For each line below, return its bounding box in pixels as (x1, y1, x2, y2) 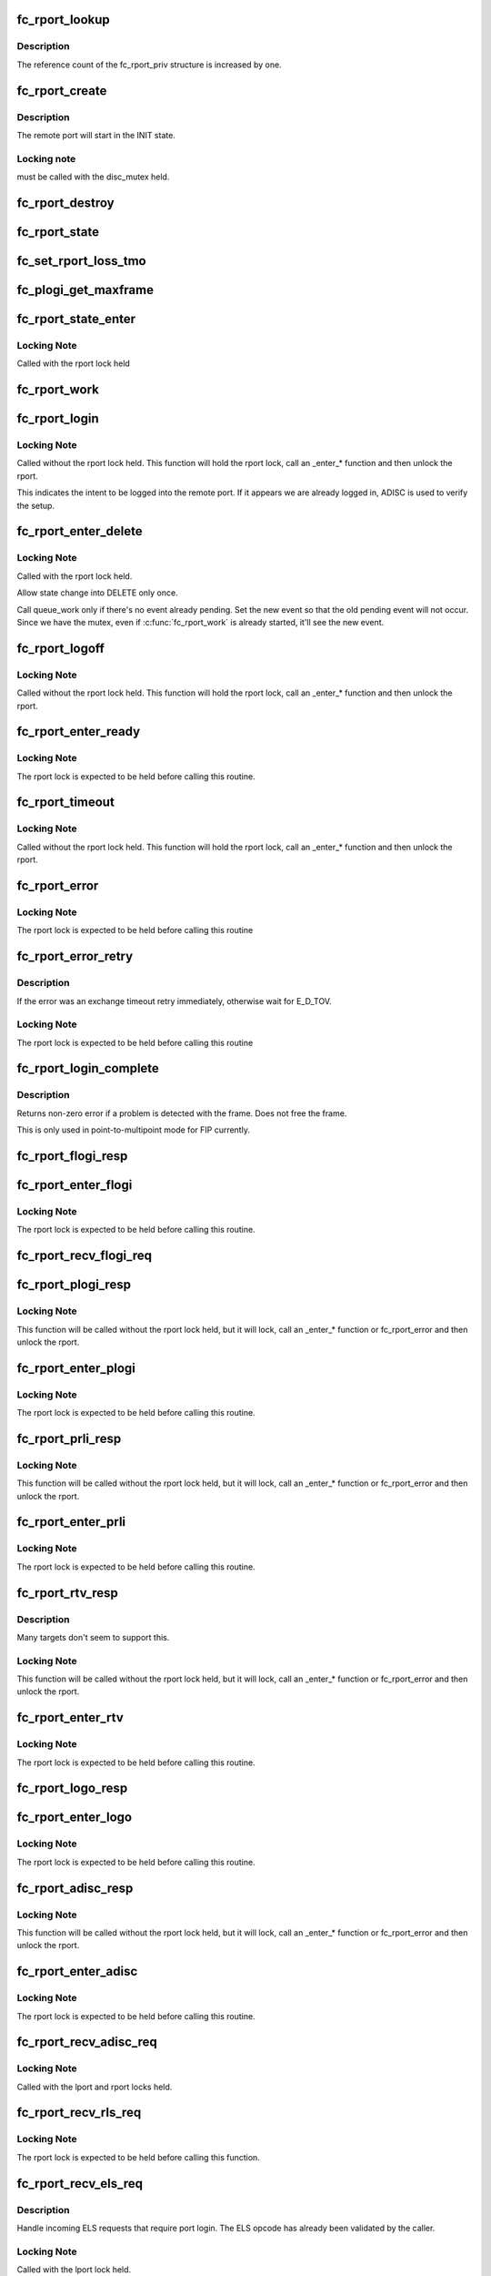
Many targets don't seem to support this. (16, 1631, 170, 1642)
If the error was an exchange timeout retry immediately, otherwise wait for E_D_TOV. (16, 995, 332, 1006)
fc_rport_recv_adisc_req (16, 2035, 158, 2050)
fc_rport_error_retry (16, 949, 134, 964)
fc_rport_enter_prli (16, 1514, 126, 1529)
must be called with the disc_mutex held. (16, 171, 170, 182)
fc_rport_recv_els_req (16, 2176, 144, 2191)
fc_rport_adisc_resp (16, 1880, 134, 1895)
